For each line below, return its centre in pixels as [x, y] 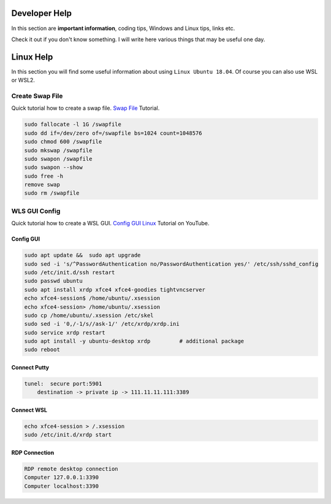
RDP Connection [33, 452]
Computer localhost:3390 [62, 486]
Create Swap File [37, 96]
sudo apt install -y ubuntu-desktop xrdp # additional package [134, 341]
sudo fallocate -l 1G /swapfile [73, 125]
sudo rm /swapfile [52, 193]
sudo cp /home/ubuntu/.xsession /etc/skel [89, 315]
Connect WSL [29, 410]
